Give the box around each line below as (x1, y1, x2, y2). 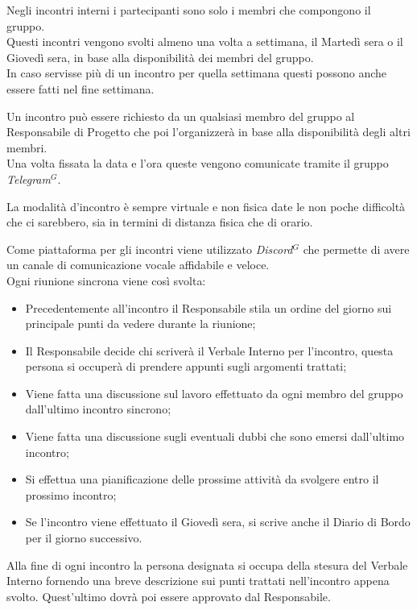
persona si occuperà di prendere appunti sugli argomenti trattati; (25, 358, 347, 375)
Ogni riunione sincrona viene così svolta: (6, 272, 206, 288)
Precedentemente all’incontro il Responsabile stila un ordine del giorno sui (25, 299, 392, 316)
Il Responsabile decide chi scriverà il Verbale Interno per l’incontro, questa (25, 342, 394, 359)
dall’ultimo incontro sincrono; (25, 400, 171, 417)
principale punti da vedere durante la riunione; (25, 315, 256, 332)
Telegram (6, 170, 51, 187)
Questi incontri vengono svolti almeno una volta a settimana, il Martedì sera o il (6, 33, 403, 50)
